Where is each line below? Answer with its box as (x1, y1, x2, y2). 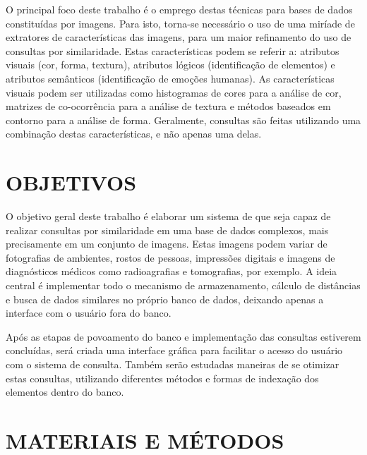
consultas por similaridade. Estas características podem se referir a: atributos (6, 43, 339, 58)
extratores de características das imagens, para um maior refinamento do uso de (6, 30, 351, 44)
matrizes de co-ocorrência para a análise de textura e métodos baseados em (6, 99, 331, 114)
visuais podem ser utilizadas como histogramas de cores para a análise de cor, (6, 85, 342, 99)
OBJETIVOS (6, 168, 137, 197)
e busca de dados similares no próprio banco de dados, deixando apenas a (6, 291, 324, 306)
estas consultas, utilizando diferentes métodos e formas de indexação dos (6, 370, 319, 385)
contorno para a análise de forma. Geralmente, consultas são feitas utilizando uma (6, 112, 361, 127)
